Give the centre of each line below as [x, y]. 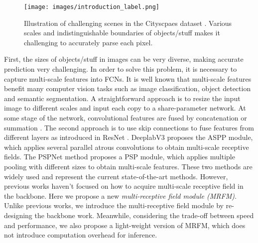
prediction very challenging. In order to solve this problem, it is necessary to [121, 69]
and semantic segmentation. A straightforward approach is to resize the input [122, 98]
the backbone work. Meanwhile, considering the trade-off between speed [144, 215]
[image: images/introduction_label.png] [92, 7]
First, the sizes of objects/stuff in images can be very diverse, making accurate [124, 59]
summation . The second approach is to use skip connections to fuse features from [129, 127]
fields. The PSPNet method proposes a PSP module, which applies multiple [120, 157]
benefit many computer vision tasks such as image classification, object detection [128, 88]
